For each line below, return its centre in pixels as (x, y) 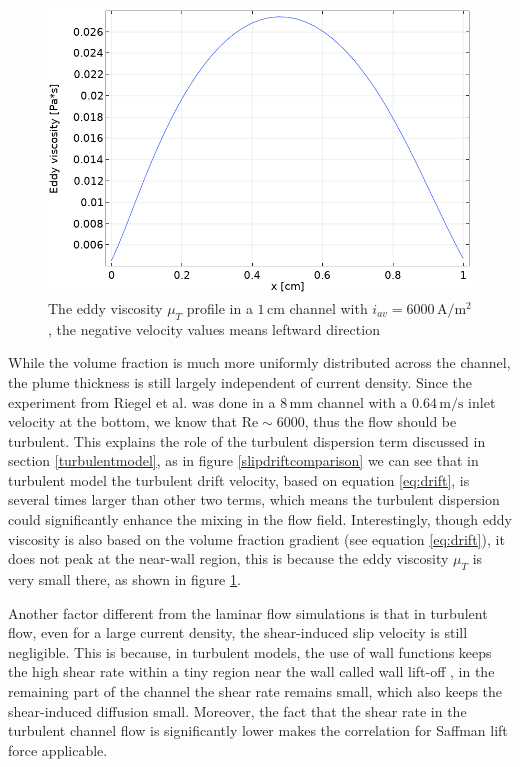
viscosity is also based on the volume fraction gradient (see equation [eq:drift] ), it (256, 538)
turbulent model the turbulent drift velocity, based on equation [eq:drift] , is (239, 479)
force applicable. (58, 749)
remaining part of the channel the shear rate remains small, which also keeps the (255, 691)
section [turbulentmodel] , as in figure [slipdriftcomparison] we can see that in (243, 460)
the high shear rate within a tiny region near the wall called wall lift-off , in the (251, 671)
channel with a (362, 401)
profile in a (219, 307)
